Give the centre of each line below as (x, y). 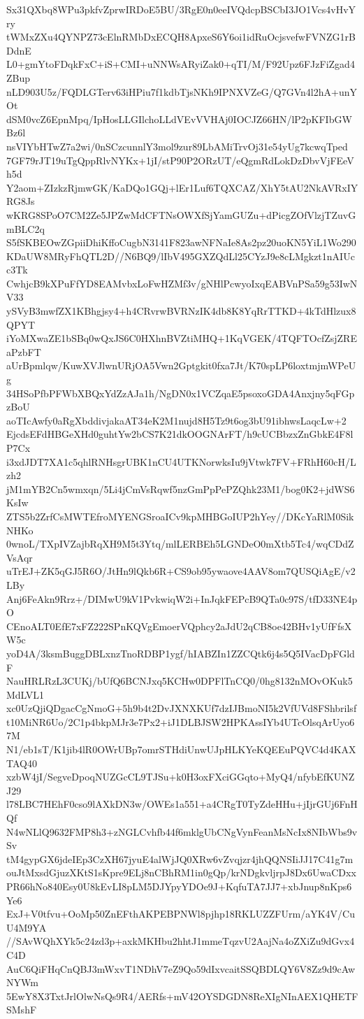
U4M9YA (27, 927)
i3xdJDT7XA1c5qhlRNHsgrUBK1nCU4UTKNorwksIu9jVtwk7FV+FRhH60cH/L (181, 461)
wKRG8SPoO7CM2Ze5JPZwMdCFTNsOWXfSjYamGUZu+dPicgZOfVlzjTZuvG (181, 214)
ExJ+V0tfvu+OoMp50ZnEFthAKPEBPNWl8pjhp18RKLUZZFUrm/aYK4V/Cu (181, 914)
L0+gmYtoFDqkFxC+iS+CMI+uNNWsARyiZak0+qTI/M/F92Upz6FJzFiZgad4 (181, 64)
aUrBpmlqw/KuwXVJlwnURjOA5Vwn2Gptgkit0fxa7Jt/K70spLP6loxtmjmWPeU (181, 365)
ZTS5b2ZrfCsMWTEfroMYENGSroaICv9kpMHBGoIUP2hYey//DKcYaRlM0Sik (180, 516)
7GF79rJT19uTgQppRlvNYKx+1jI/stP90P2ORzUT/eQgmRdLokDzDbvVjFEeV (180, 160)
